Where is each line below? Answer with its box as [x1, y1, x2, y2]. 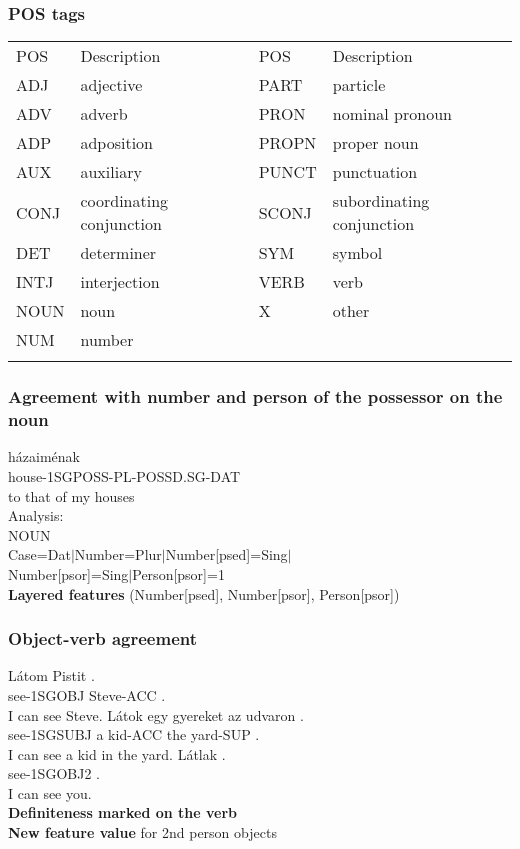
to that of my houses [8, 485, 135, 506]
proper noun [332, 131, 419, 155]
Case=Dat [8, 544, 71, 565]
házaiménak [8, 446, 80, 467]
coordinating [80, 189, 169, 213]
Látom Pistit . [8, 665, 95, 686]
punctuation [332, 160, 418, 184]
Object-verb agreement [8, 626, 197, 651]
